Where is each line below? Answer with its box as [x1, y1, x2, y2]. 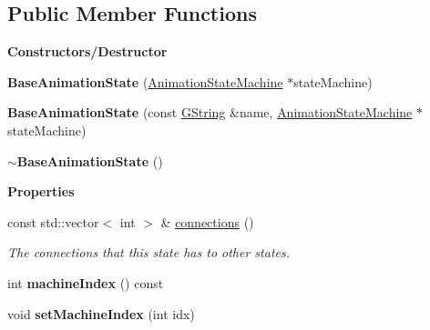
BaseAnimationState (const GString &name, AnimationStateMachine [7, 103, 413, 122]
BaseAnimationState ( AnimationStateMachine [7, 72, 283, 91]
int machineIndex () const [7, 273, 164, 292]
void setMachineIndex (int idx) [7, 304, 195, 323]
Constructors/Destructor [7, 42, 168, 61]
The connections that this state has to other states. [7, 243, 291, 262]
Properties [7, 182, 75, 201]
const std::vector [7, 212, 99, 231]
